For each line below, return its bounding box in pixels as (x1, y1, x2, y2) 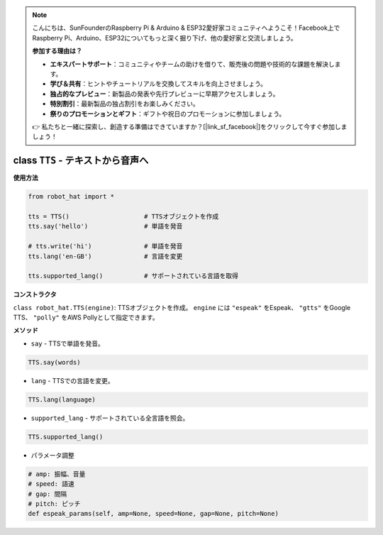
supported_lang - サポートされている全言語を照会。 (30, 414, 189, 422)
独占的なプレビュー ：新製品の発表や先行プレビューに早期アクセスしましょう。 (50, 89, 279, 98)
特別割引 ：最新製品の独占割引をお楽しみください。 (50, 99, 199, 108)
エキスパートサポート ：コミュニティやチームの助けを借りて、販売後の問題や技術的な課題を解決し (50, 60, 335, 68)
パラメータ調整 (30, 451, 74, 459)
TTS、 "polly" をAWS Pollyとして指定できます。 (13, 313, 159, 322)
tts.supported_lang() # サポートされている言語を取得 (28, 272, 239, 280)
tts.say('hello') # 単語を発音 (28, 222, 183, 231)
